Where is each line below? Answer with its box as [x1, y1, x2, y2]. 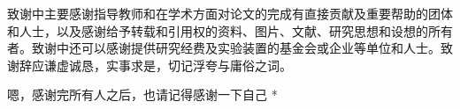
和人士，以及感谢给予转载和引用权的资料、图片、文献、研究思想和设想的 [7, 21, 428, 40]
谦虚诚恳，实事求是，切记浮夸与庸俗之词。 [43, 55, 292, 74]
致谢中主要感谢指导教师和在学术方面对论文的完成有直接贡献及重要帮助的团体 [7, 4, 453, 22]
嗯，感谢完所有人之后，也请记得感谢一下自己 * [7, 85, 278, 104]
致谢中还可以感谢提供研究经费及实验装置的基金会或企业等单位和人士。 [31, 39, 441, 57]
